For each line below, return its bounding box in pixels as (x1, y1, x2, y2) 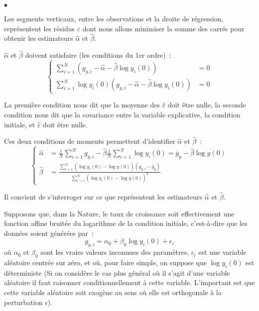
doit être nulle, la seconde (167, 100, 246, 110)
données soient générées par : (4, 227, 94, 238)
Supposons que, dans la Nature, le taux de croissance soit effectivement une (4, 208, 235, 218)
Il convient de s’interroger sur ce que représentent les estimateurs (4, 191, 203, 202)
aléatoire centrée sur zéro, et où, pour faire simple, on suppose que (4, 257, 207, 267)
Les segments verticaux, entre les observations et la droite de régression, (4, 13, 224, 23)
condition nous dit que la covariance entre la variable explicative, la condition (4, 109, 241, 119)
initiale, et (4, 119, 35, 129)
